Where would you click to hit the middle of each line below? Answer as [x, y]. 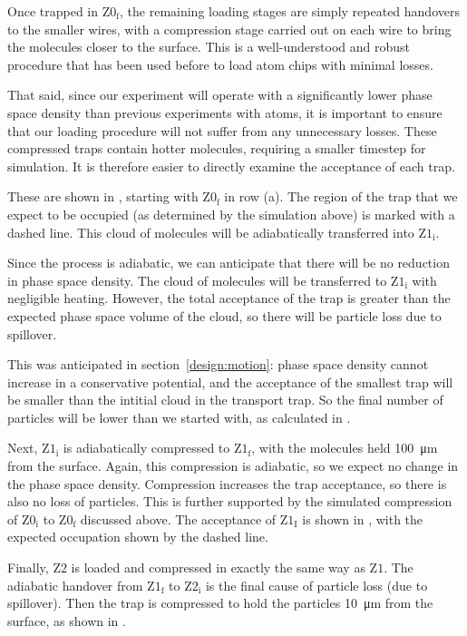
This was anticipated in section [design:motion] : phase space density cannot [218, 364]
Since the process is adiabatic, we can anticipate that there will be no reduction [229, 263]
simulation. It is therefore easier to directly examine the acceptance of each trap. [231, 166]
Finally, [28, 568]
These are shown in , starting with [103, 196]
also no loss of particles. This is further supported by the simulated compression [230, 501]
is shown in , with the [363, 519]
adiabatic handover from [75, 585]
